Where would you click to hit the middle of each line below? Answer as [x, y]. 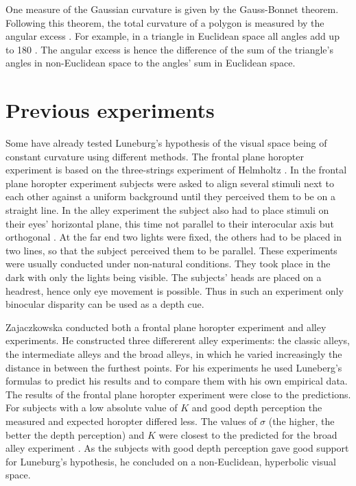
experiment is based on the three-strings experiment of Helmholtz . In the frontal [176, 170]
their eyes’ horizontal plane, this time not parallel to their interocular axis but [170, 223]
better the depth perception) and [75, 434]
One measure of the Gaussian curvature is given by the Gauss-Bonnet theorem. [172, 9]
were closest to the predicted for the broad [248, 434]
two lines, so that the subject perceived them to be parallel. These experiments [171, 250]
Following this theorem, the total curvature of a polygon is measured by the [165, 22]
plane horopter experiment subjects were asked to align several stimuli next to [170, 183]
